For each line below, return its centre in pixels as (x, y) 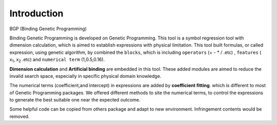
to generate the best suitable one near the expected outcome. (75, 100)
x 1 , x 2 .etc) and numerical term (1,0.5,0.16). (57, 60)
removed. (19, 116)
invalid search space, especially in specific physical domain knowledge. (85, 76)
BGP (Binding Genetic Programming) (48, 29)
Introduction (36, 13)
